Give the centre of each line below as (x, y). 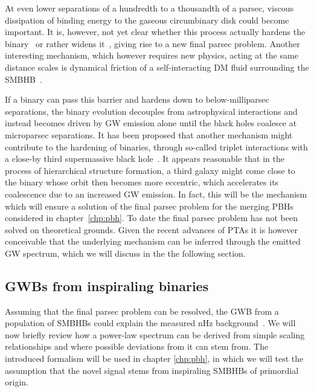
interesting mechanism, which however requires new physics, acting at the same (152, 55)
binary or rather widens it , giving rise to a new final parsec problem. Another (152, 43)
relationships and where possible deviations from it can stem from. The (137, 346)
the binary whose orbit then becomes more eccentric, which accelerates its (142, 182)
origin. (17, 382)
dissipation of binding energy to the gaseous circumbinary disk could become (147, 20)
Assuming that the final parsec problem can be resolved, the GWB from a (142, 311)
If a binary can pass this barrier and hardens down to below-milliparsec (137, 99)
